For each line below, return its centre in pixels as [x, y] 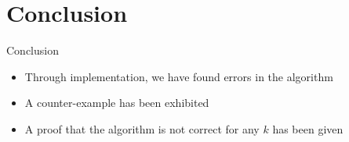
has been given [308, 128]
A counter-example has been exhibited [117, 103]
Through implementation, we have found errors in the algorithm [179, 76]
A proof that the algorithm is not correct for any [142, 128]
